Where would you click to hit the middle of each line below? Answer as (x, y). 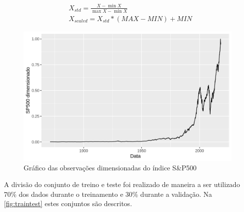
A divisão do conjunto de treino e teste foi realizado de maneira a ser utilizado (122, 184)
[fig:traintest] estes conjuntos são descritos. (68, 203)
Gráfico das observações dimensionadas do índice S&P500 (110, 168)
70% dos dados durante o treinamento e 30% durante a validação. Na (108, 194)
